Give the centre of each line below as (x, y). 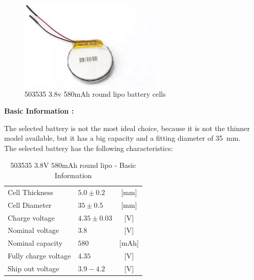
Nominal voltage (33, 230)
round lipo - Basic (108, 165)
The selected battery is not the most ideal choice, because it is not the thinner (127, 128)
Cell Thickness (30, 192)
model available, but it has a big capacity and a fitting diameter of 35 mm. (122, 138)
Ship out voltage (34, 268)
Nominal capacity (35, 243)
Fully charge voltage (39, 256)
